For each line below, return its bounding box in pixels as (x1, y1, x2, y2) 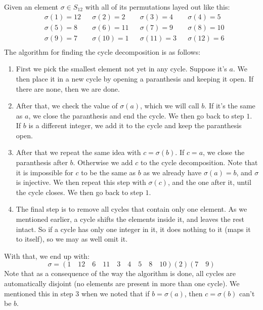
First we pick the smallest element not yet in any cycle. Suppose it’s (16, 63, 227, 74)
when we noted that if (81, 288, 150, 298)
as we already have (143, 167, 202, 177)
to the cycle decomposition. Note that (140, 157, 258, 168)
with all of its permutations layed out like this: (85, 2, 230, 12)
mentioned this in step (4, 288, 73, 298)
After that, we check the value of (16, 100, 118, 111)
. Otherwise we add (73, 157, 133, 168)
